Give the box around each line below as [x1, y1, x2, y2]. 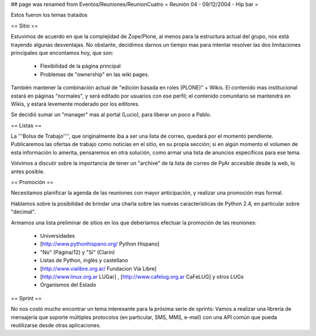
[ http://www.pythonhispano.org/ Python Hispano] [40, 240, 160, 248]
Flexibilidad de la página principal [40, 63, 121, 70]
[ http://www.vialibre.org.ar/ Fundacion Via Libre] [40, 265, 157, 272]
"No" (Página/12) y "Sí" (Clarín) [40, 248, 115, 255]
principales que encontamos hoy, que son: [11, 49, 114, 56]
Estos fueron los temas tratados [11, 12, 88, 19]
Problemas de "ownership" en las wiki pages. [40, 71, 149, 78]
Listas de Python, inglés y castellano [40, 257, 128, 264]
